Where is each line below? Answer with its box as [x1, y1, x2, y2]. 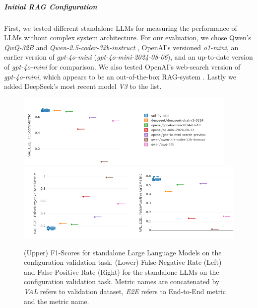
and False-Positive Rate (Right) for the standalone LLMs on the [24, 266, 219, 277]
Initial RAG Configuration [4, 1, 97, 11]
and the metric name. [24, 296, 89, 306]
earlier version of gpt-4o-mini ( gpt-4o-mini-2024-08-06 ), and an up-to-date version [4, 52, 253, 62]
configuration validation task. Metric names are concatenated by [24, 276, 220, 287]
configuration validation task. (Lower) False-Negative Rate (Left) [24, 257, 222, 267]
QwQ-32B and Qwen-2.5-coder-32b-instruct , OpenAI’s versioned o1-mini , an [4, 42, 239, 52]
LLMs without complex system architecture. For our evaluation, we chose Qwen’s [4, 32, 252, 43]
